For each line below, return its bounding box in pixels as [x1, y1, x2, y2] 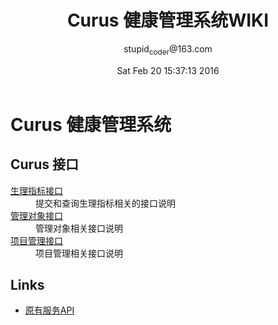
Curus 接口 [10, 156, 79, 173]
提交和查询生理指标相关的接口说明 [35, 197, 176, 209]
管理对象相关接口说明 [35, 222, 123, 234]
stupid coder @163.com [123, 42, 213, 57]
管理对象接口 [10, 209, 63, 221]
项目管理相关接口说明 [35, 247, 123, 259]
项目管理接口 [10, 234, 63, 246]
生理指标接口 [10, 184, 63, 196]
